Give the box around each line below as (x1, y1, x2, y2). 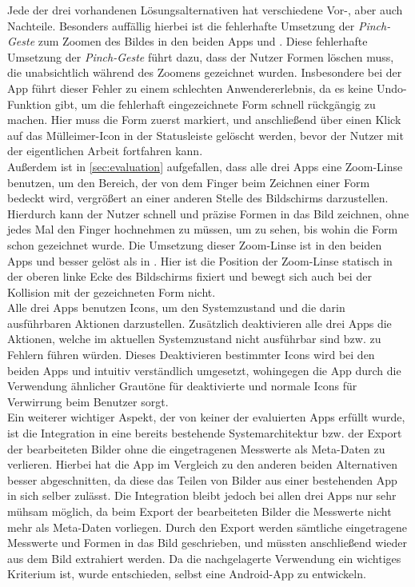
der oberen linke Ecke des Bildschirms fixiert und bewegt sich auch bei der (7, 268, 372, 285)
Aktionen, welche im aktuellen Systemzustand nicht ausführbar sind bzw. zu (7, 330, 381, 347)
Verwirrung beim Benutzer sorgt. (7, 393, 169, 409)
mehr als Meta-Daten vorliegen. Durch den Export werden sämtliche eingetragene (7, 518, 407, 535)
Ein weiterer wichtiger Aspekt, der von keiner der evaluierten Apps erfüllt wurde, (7, 409, 405, 425)
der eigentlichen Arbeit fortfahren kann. (7, 142, 203, 159)
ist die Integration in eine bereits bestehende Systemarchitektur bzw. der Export (7, 425, 402, 441)
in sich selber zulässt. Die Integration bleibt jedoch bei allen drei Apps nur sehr (7, 487, 397, 504)
